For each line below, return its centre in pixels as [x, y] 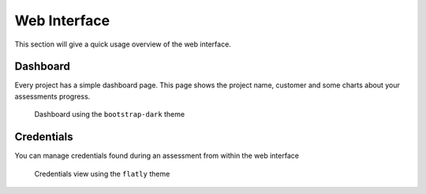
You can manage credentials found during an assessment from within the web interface [157, 156]
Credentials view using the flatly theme [102, 173]
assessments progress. [52, 96]
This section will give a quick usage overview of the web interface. [123, 44]
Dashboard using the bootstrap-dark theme [110, 114]
